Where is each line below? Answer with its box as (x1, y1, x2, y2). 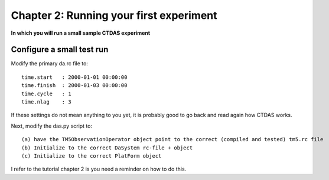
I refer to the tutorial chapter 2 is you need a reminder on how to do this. (11, 165, 187, 173)
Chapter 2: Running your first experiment (11, 9, 218, 22)
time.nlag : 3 (21, 99, 71, 105)
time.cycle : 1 (21, 90, 71, 97)
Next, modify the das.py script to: (11, 122, 93, 129)
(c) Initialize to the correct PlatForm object (21, 152, 162, 159)
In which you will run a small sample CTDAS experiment (11, 29, 151, 36)
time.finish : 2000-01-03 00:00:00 (21, 82, 128, 89)
